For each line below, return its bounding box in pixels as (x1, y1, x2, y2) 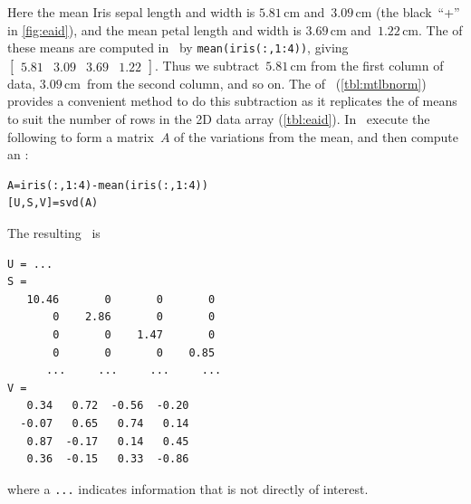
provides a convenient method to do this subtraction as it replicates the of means (7, 91, 457, 110)
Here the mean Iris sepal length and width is (7, 3, 255, 21)
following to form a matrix (7, 127, 154, 146)
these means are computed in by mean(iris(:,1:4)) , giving (7, 38, 349, 57)
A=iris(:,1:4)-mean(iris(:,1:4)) (7, 178, 208, 192)
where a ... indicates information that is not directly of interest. (7, 479, 369, 498)
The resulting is (7, 223, 101, 242)
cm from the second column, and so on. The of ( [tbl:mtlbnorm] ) (64, 73, 427, 92)
